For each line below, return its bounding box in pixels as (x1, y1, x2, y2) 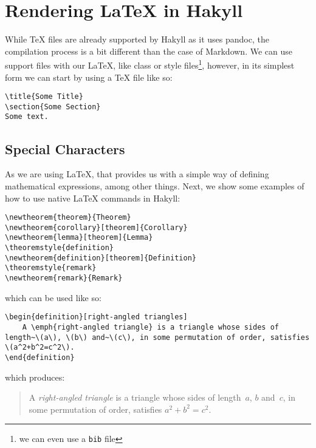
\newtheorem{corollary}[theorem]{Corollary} (5, 223, 188, 232)
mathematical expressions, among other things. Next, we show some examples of (5, 179, 304, 192)
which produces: (5, 370, 65, 383)
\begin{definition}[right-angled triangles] (5, 313, 188, 322)
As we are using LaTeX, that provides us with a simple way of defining (5, 168, 269, 180)
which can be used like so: (5, 291, 101, 304)
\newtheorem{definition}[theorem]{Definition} (5, 253, 196, 262)
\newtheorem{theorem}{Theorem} (5, 213, 131, 222)
